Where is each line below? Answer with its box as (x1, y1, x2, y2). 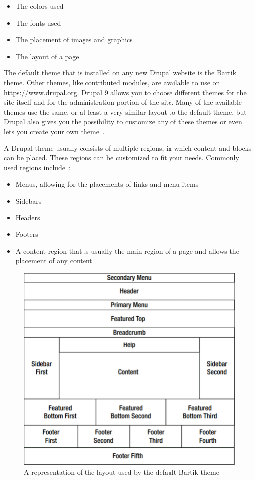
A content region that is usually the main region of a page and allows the (15, 245, 239, 256)
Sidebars (15, 195, 42, 206)
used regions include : (4, 162, 71, 172)
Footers (15, 229, 38, 239)
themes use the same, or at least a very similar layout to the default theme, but (4, 106, 247, 117)
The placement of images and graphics (15, 34, 133, 45)
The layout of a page (15, 51, 79, 61)
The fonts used (15, 17, 61, 28)
